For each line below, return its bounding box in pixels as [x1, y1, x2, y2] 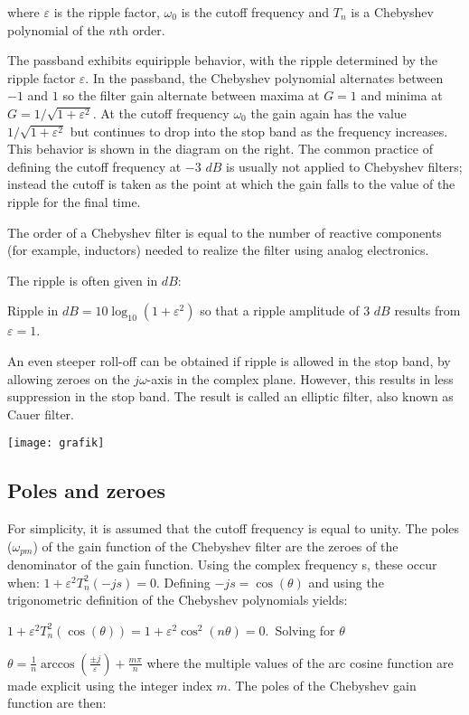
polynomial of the [7, 20, 105, 39]
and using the [308, 572, 384, 591]
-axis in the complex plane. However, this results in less [146, 369, 454, 388]
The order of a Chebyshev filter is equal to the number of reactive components [7, 222, 442, 241]
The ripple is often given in [7, 270, 158, 289]
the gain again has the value [250, 103, 407, 122]
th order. [116, 20, 165, 39]
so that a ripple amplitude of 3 [200, 301, 371, 320]
